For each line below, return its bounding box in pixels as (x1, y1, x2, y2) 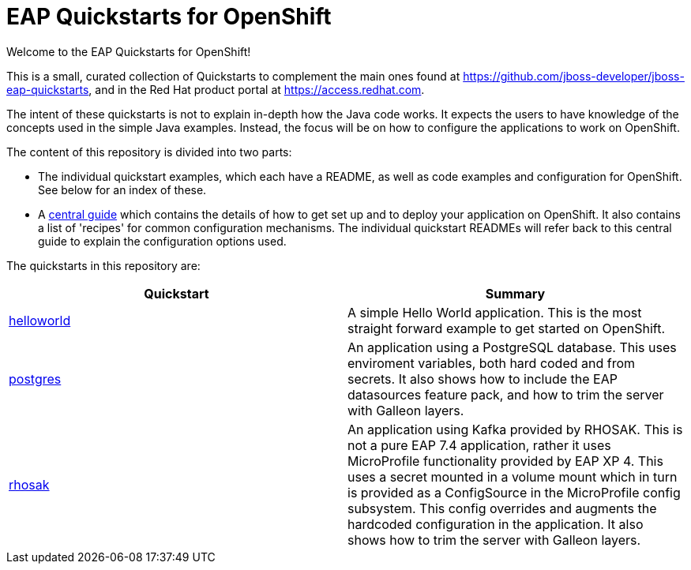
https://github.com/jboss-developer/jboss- (463, 69, 685, 83)
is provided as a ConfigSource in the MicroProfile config (347, 484, 681, 501)
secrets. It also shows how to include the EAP (347, 370, 618, 387)
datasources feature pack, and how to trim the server (347, 386, 664, 403)
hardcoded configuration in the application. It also (347, 516, 644, 532)
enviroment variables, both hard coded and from (347, 354, 636, 371)
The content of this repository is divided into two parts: (6, 144, 292, 159)
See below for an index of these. (38, 182, 207, 197)
